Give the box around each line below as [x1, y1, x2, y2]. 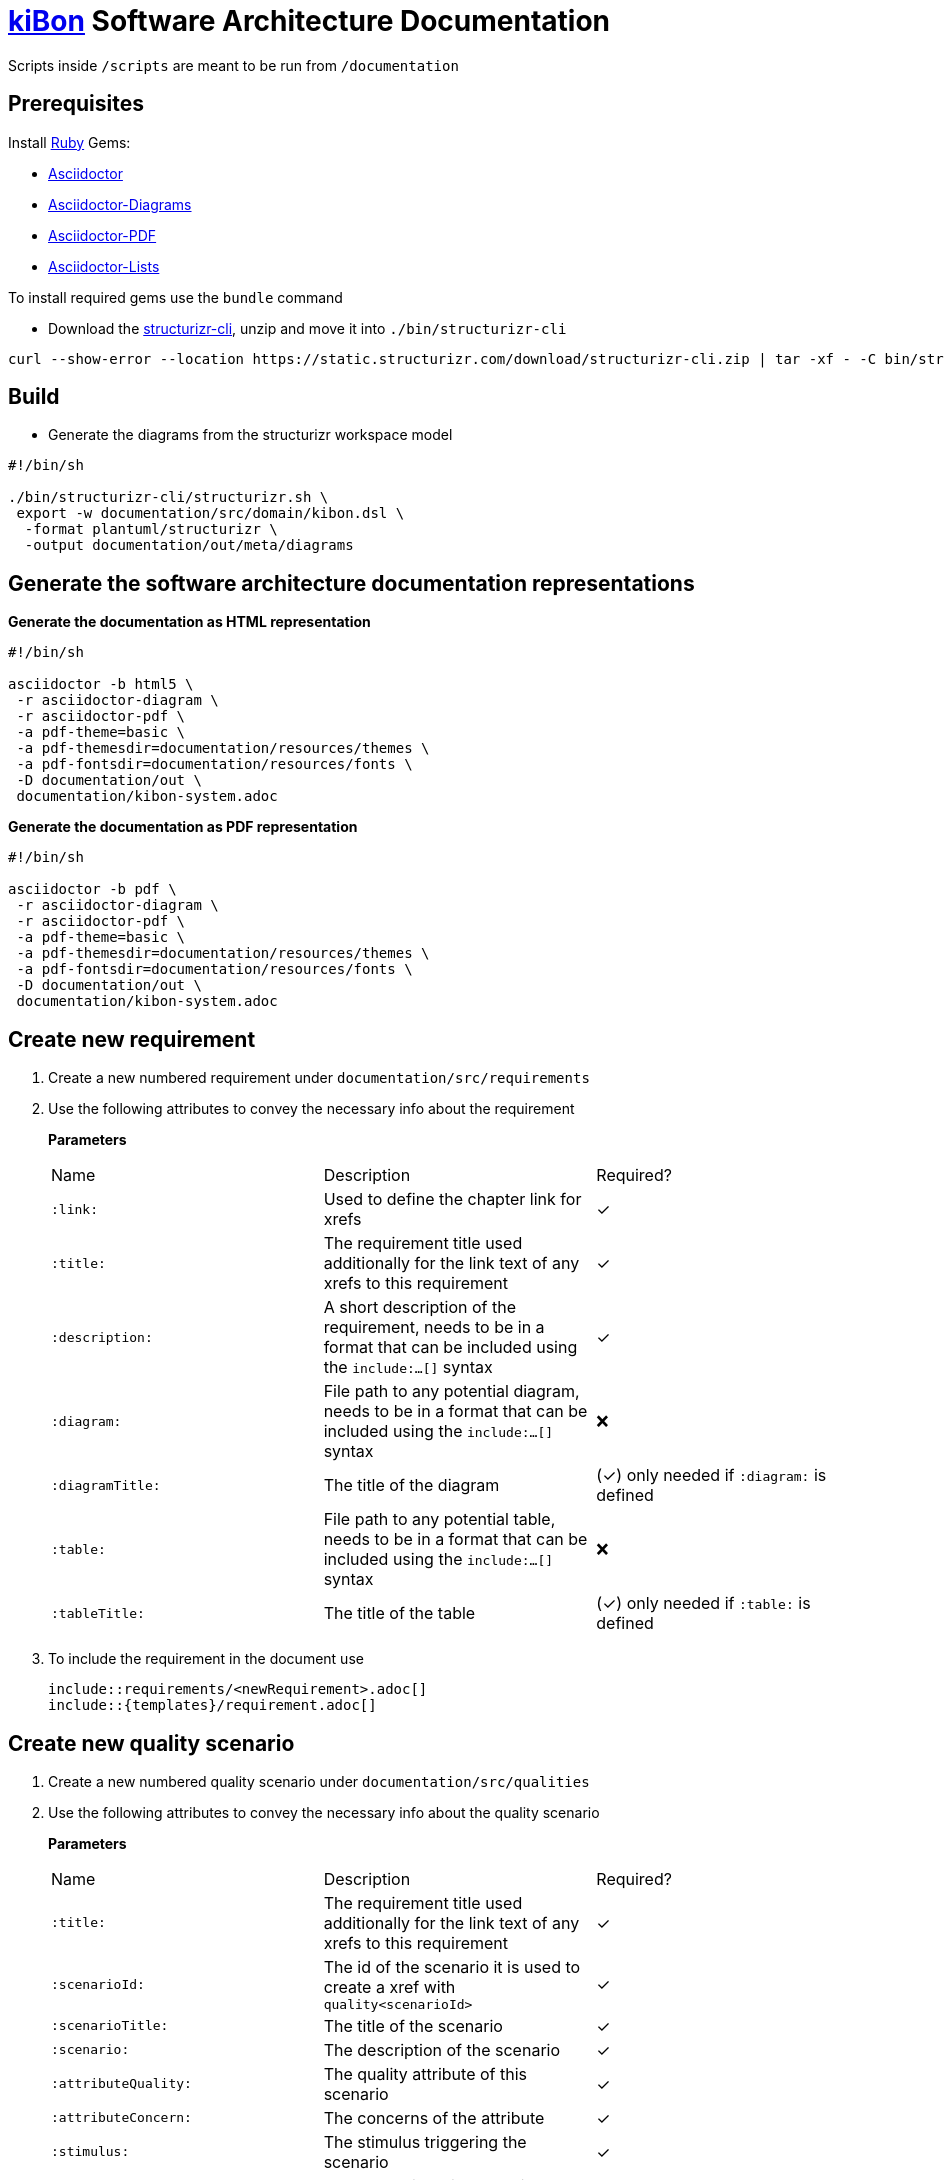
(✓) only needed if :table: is [596, 1593, 811, 1614]
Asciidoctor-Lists [48, 257, 160, 275]
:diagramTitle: [51, 1477, 161, 1493]
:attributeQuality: [51, 2076, 192, 2092]
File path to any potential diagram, [323, 1381, 580, 1402]
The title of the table [323, 1603, 476, 1624]
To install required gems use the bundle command [8, 288, 343, 306]
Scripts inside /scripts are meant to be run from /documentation [8, 56, 459, 74]
